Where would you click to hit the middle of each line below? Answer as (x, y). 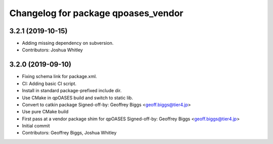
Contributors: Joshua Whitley (52, 50)
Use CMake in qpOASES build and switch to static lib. (78, 98)
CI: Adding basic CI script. (49, 84)
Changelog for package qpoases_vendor (96, 13)
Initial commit (36, 126)
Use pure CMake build (45, 112)
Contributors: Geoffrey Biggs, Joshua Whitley (69, 133)
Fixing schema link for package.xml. (59, 77)
